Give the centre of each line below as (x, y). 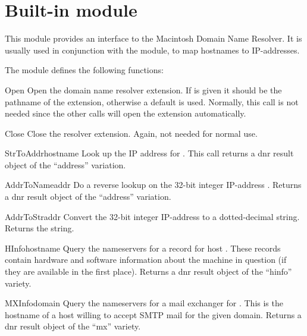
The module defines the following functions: (84, 70)
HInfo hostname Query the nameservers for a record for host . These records (143, 248)
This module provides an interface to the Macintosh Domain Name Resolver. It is (153, 38)
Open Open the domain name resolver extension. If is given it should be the (143, 90)
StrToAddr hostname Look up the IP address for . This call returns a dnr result (149, 153)
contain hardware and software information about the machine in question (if (146, 260)
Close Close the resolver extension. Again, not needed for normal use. (131, 133)
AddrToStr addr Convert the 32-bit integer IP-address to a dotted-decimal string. (152, 216)
